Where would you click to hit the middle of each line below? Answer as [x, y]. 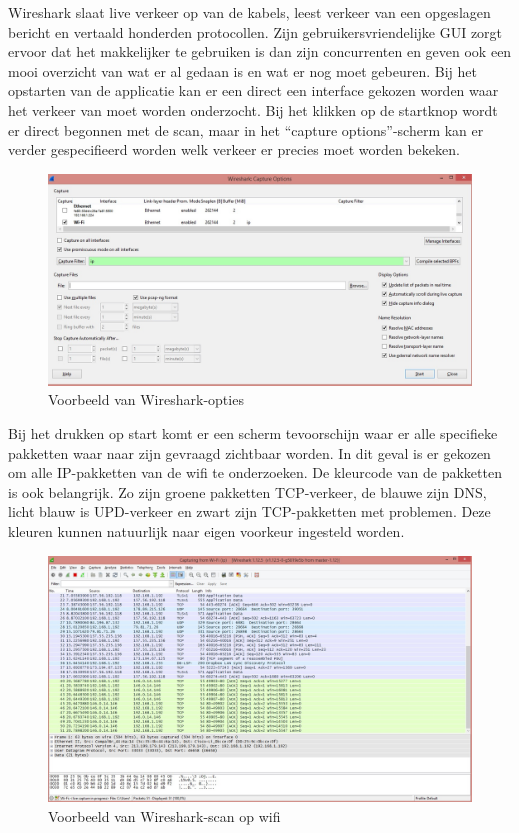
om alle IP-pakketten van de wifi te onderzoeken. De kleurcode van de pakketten [255, 472]
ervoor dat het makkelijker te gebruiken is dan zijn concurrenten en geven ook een [260, 51]
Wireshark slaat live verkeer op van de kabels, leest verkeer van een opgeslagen [249, 12]
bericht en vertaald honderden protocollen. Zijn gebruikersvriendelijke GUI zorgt [255, 31]
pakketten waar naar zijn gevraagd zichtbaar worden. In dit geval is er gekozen [249, 452]
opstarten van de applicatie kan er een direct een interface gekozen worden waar [253, 90]
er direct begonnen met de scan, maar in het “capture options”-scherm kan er [246, 129]
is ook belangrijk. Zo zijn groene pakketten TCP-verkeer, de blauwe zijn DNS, [247, 491]
